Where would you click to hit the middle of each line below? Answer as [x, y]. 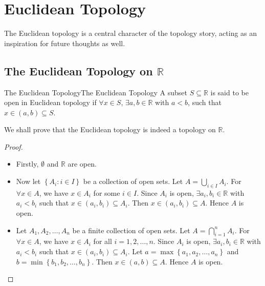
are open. [82, 164]
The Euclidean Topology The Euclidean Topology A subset [96, 92]
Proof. [14, 146]
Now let [28, 181]
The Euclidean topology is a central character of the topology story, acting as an [131, 33]
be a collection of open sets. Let [133, 181]
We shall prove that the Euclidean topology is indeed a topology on [110, 129]
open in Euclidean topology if [50, 102]
